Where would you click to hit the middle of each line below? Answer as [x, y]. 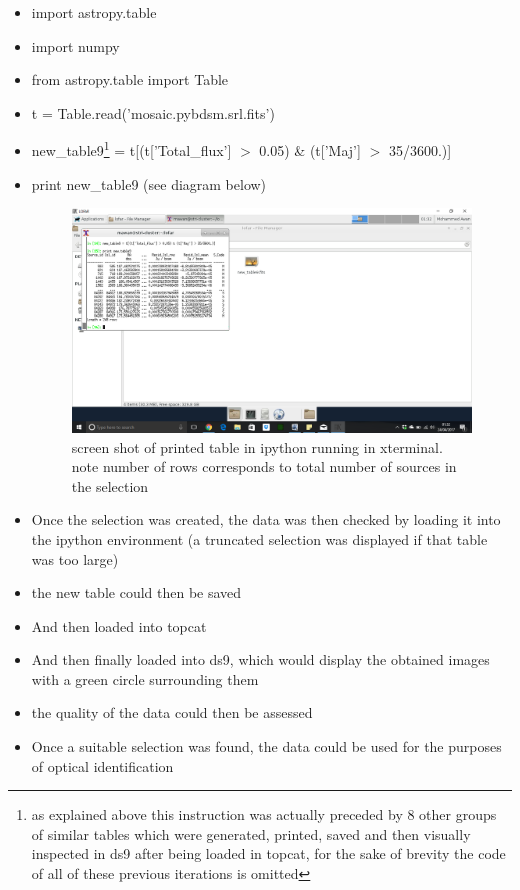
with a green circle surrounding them [145, 678]
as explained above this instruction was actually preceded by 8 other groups [264, 814]
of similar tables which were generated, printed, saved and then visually [251, 833]
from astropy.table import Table [130, 79]
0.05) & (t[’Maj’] [310, 150]
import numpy [75, 45]
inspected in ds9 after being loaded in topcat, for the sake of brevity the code [268, 853]
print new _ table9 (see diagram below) [149, 183]
